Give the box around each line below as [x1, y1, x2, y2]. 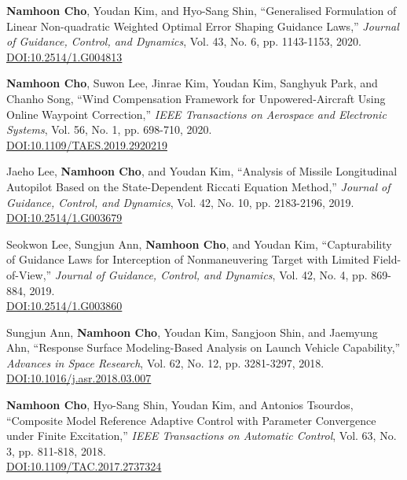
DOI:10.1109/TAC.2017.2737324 [6, 458, 162, 474]
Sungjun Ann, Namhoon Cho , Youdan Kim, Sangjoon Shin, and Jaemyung [6, 323, 378, 340]
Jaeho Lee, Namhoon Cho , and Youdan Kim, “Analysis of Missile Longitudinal [6, 163, 398, 179]
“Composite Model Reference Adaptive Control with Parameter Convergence [6, 412, 376, 428]
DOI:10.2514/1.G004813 [6, 48, 123, 65]
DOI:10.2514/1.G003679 [6, 209, 123, 226]
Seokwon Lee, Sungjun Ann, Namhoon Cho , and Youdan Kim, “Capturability [6, 235, 392, 252]
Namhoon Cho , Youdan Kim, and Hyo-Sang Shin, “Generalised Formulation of [6, 2, 397, 18]
